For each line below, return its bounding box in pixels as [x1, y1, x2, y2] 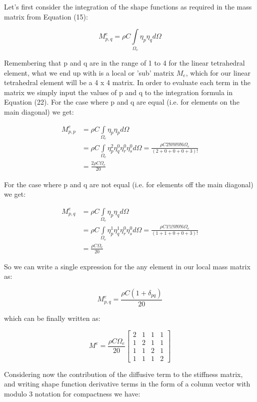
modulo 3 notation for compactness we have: [4, 388, 140, 398]
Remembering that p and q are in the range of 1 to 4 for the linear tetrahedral [4, 57, 245, 68]
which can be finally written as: [4, 312, 100, 323]
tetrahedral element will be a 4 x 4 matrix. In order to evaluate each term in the [4, 77, 250, 88]
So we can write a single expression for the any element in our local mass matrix [4, 261, 250, 271]
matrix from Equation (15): [4, 11, 88, 22]
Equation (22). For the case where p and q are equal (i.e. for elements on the [4, 97, 239, 107]
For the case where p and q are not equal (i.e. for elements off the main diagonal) [4, 179, 253, 189]
